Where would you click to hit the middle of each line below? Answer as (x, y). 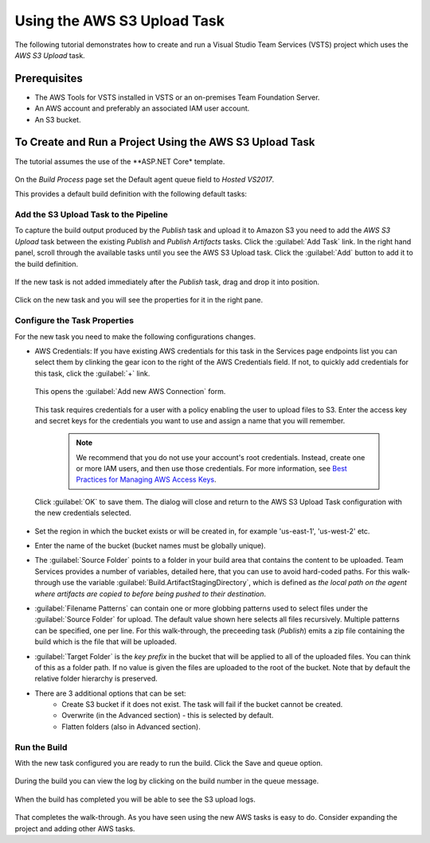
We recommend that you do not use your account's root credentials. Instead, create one (221, 457)
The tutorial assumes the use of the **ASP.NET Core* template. (120, 161)
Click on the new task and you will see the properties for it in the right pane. (139, 300)
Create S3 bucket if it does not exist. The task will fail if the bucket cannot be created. (202, 704)
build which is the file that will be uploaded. (106, 642)
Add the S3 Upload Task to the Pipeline (92, 215)
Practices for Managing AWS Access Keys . (146, 480)
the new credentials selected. (83, 513)
